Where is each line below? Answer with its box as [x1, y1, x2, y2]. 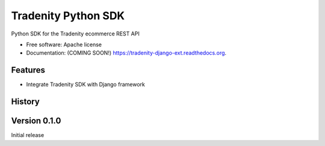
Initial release [11, 132, 45, 139]
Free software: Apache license [26, 41, 102, 48]
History [11, 97, 40, 107]
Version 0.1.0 [11, 116, 61, 126]
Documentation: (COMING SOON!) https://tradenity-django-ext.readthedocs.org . [26, 49, 227, 56]
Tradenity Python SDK [11, 9, 125, 22]
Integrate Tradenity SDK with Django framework [26, 81, 146, 88]
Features [11, 65, 45, 75]
